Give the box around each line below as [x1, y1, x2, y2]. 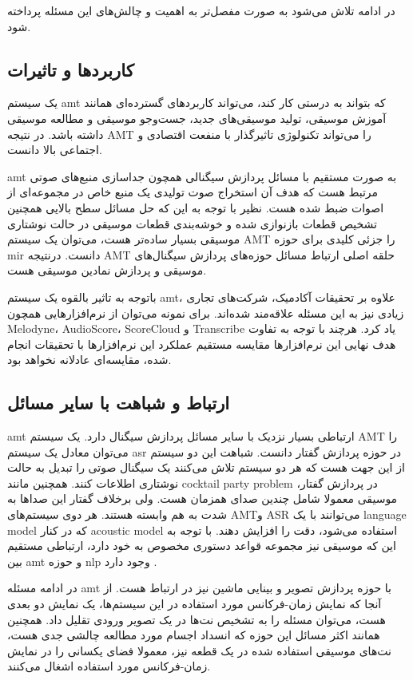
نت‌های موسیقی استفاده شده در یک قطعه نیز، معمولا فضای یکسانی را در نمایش [7, 642, 391, 658]
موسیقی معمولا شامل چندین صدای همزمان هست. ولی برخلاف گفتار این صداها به [7, 490, 398, 507]
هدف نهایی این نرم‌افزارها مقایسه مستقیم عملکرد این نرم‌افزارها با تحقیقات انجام [7, 335, 396, 352]
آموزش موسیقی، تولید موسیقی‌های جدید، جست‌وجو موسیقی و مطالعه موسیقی [7, 109, 387, 126]
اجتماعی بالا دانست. [7, 141, 102, 158]
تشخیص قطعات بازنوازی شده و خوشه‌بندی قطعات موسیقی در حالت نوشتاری [7, 215, 377, 231]
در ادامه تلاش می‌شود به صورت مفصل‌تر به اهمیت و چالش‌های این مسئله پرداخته [7, 2, 395, 18]
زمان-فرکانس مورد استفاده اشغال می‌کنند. [7, 658, 211, 674]
